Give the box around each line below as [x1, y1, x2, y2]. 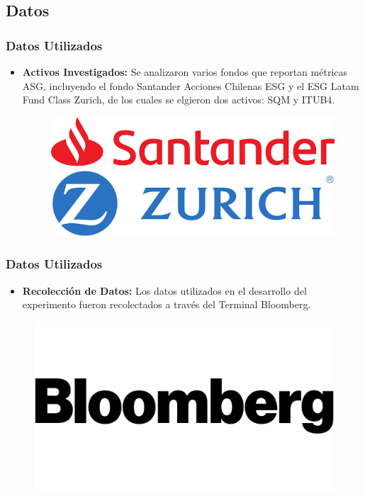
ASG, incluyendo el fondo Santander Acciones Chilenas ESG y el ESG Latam [22, 78, 359, 93]
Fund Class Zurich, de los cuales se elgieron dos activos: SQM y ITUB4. [22, 92, 335, 107]
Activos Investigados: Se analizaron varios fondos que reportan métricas [22, 64, 348, 79]
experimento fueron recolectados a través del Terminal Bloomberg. [22, 297, 311, 312]
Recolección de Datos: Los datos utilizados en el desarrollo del [22, 283, 307, 298]
